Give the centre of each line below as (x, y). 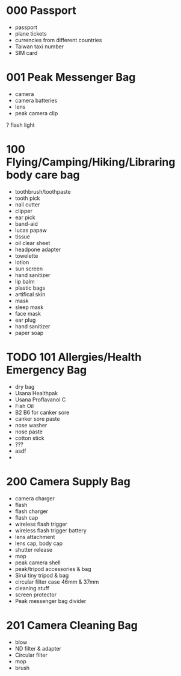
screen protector (36, 595)
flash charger (32, 511)
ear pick (25, 217)
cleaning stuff (32, 588)
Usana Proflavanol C (40, 400)
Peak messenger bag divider (51, 601)
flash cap (26, 517)
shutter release (34, 549)
